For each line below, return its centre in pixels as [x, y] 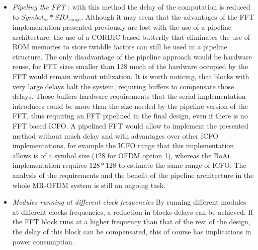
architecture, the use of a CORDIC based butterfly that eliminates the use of [131, 37]
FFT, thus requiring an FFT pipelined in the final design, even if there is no [130, 116]
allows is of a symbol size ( [54, 155]
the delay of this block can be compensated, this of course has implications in [132, 231]
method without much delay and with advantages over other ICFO [115, 135]
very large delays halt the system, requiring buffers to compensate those [123, 86]
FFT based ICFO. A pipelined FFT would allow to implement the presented [130, 125]
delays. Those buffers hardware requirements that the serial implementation [129, 96]
